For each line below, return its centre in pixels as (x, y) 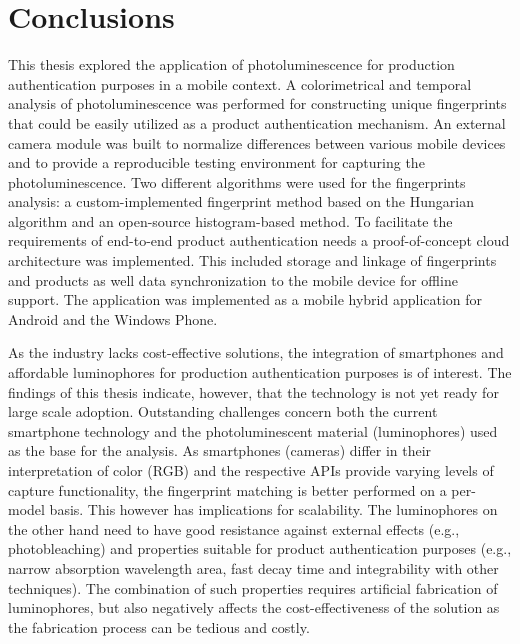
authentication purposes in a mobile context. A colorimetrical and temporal (240, 83)
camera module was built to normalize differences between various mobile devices (257, 142)
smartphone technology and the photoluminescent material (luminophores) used (253, 430)
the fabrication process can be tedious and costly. (159, 626)
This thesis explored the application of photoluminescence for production (231, 64)
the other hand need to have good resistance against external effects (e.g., (234, 528)
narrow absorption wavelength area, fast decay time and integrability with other (253, 567)
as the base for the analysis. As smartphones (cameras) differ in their (220, 450)
